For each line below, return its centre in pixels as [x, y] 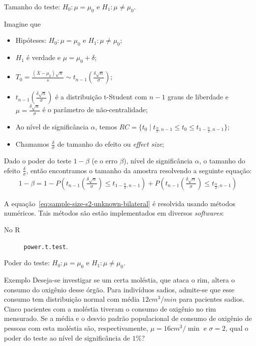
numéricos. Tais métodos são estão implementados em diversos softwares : [114, 213]
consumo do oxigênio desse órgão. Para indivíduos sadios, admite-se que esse [119, 289]
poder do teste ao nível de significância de [67, 337]
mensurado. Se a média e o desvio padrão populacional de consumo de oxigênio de [128, 318]
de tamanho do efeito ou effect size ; [111, 144]
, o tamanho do [222, 161]
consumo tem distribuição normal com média [72, 299]
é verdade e [44, 57]
